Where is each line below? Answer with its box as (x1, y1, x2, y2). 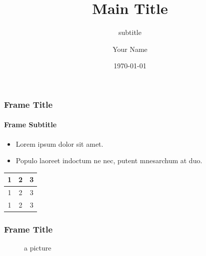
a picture (24, 243, 51, 253)
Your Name (112, 43, 147, 54)
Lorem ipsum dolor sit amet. (15, 138, 103, 149)
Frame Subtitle (4, 119, 57, 130)
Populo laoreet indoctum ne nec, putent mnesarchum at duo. (15, 155, 202, 166)
